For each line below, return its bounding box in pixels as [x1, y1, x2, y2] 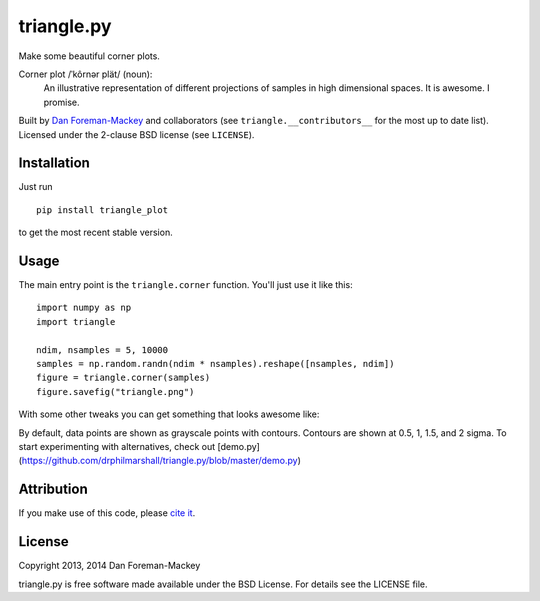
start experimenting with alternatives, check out [18, 441, 216, 452]
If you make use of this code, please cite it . [18, 507, 196, 519]
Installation [18, 155, 90, 172]
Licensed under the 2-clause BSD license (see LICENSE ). [18, 128, 255, 140]
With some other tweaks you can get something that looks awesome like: [18, 408, 320, 420]
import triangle [36, 316, 116, 327]
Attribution [18, 481, 89, 498]
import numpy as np [36, 302, 132, 314]
